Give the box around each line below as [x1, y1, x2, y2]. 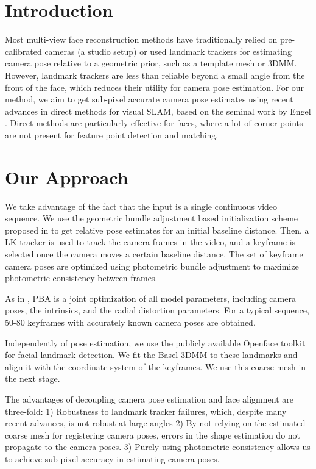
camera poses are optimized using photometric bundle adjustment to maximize [5, 259, 299, 272]
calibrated [5, 45, 42, 57]
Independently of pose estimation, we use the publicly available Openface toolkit [5, 336, 306, 349]
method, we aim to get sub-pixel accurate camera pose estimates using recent [5, 93, 293, 106]
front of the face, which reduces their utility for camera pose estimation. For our [5, 81, 304, 93]
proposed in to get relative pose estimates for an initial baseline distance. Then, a [5, 223, 309, 236]
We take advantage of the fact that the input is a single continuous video [5, 199, 278, 212]
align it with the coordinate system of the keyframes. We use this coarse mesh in [5, 360, 306, 373]
